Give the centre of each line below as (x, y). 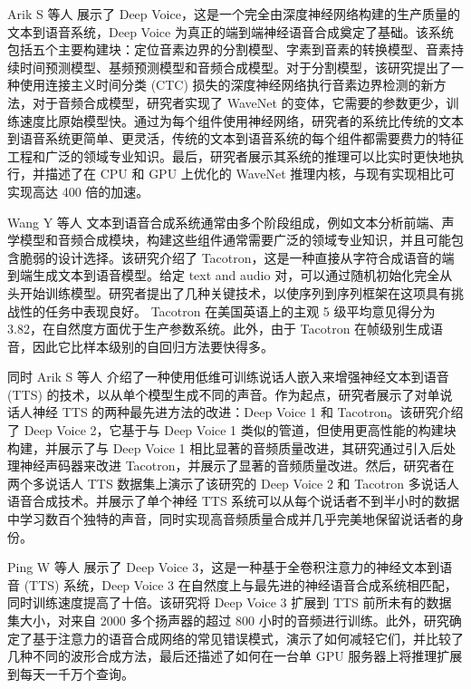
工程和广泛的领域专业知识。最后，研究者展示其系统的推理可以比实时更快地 (229, 155)
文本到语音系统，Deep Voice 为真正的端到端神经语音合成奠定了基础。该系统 (231, 31)
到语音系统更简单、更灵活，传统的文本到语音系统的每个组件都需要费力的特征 (235, 138)
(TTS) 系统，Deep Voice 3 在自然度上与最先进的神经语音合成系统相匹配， (240, 584)
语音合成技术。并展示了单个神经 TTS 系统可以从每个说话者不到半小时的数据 (234, 501)
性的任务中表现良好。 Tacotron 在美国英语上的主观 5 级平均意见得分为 (227, 311)
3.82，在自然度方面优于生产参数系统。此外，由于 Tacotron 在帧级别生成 (219, 329)
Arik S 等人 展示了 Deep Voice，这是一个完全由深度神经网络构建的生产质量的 (234, 14)
